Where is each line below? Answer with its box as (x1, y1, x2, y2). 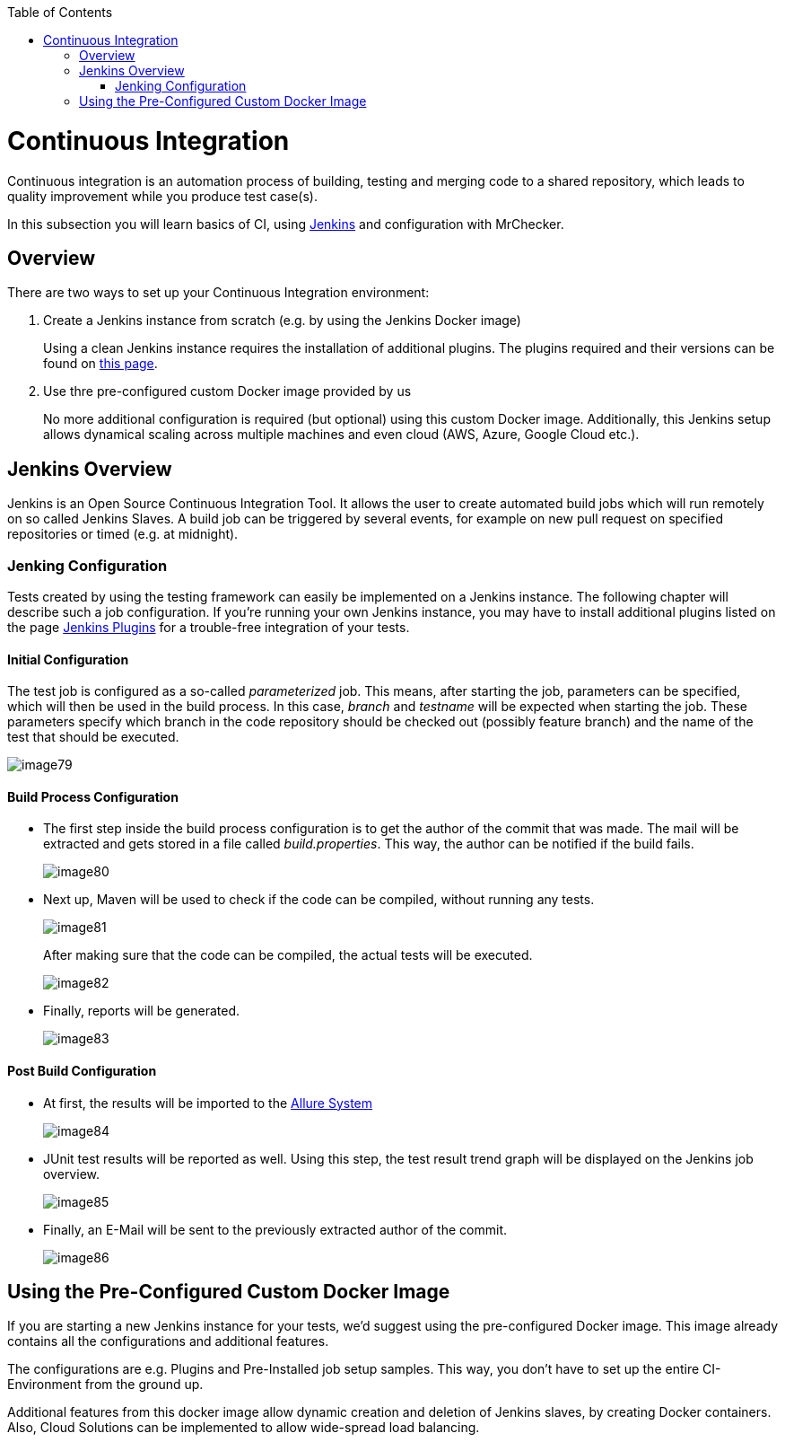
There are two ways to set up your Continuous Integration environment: (7, 285, 430, 301)
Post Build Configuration (7, 1062, 157, 1078)
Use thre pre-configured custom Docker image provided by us (43, 383, 412, 400)
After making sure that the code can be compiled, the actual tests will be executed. (43, 947, 533, 963)
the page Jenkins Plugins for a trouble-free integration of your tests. (7, 619, 410, 635)
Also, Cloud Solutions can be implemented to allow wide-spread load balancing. (7, 1420, 480, 1436)
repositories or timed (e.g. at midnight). (7, 526, 239, 542)
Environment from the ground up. (7, 1376, 204, 1393)
